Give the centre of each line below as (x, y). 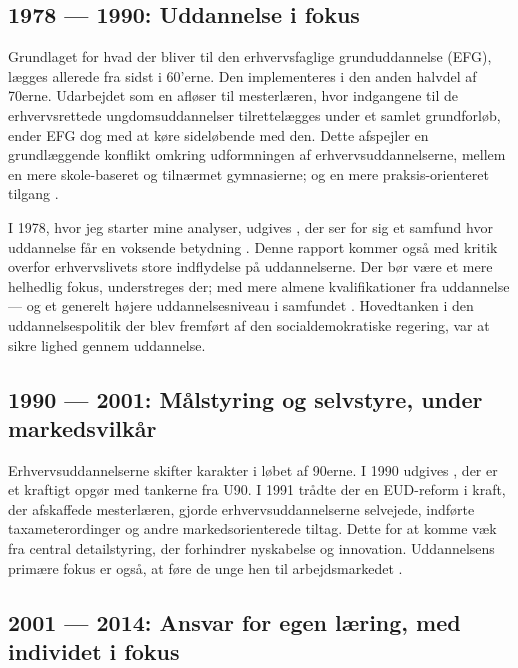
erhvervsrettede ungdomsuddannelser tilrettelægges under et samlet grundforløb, (254, 114)
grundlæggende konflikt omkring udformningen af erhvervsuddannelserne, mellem (257, 154)
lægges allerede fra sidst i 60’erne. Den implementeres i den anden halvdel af (242, 75)
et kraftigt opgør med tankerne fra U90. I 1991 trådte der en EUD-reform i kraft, (257, 489)
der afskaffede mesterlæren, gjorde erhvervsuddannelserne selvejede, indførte (241, 508)
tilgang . (33, 193)
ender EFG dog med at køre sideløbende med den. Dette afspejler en (218, 134)
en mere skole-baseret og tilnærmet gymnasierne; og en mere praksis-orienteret (248, 173)
